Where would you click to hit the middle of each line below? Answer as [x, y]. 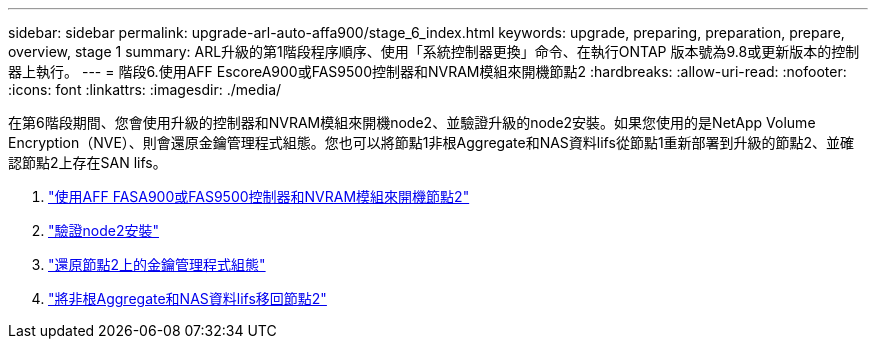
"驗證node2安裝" [103, 230]
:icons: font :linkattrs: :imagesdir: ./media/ [145, 89]
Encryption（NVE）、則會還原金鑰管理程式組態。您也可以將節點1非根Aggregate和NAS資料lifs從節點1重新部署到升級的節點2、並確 [431, 142]
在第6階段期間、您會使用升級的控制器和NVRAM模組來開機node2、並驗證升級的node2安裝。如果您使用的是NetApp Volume [412, 122]
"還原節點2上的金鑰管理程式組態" [157, 264]
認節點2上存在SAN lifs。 [87, 162]
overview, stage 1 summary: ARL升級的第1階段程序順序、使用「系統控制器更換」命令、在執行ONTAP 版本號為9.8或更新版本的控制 [434, 51]
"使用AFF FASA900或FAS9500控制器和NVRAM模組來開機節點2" [259, 196]
